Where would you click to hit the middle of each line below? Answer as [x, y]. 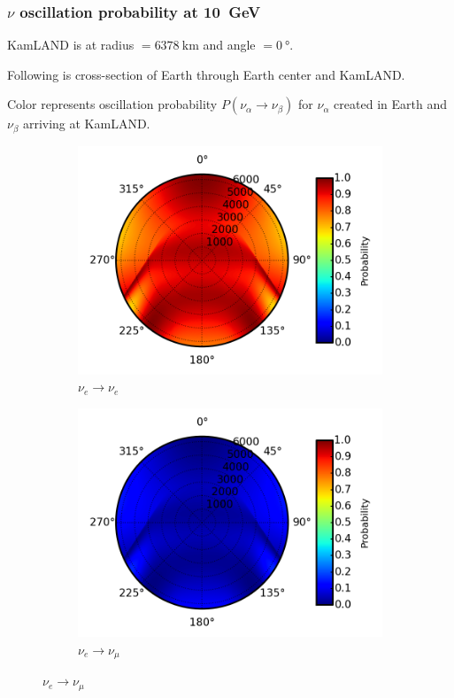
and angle [229, 45]
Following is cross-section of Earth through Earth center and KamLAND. [206, 74]
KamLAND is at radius [71, 45]
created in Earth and [390, 104]
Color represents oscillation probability [112, 104]
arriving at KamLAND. [86, 124]
